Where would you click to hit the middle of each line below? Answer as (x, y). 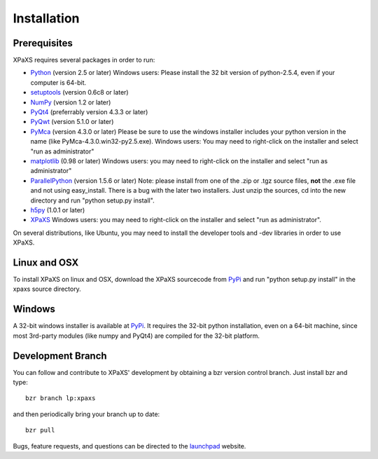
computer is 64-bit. (58, 82)
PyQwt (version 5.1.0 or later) (72, 122)
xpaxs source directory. (47, 289)
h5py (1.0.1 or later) (58, 210)
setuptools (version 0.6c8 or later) (79, 93)
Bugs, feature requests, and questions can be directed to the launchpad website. (129, 446)
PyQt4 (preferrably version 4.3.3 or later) (89, 112)
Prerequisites (43, 43)
